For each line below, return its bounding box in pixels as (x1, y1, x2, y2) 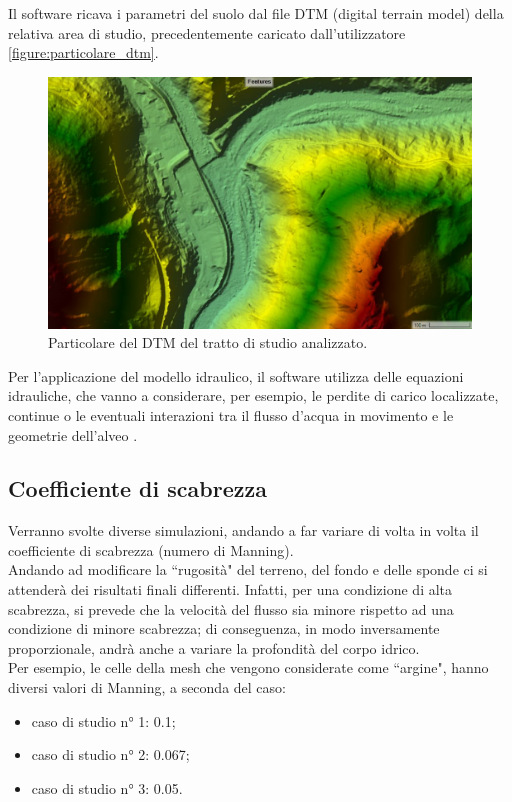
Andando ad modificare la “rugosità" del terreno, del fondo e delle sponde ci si (8, 559, 488, 580)
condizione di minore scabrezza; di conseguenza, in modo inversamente (8, 618, 440, 639)
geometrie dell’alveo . (8, 424, 138, 445)
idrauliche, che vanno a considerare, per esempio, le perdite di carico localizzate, (8, 385, 499, 406)
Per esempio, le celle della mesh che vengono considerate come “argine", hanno (8, 657, 489, 678)
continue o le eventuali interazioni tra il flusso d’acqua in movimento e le (8, 404, 454, 425)
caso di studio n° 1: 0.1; (31, 710, 176, 731)
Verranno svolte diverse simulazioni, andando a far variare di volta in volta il (8, 520, 479, 541)
